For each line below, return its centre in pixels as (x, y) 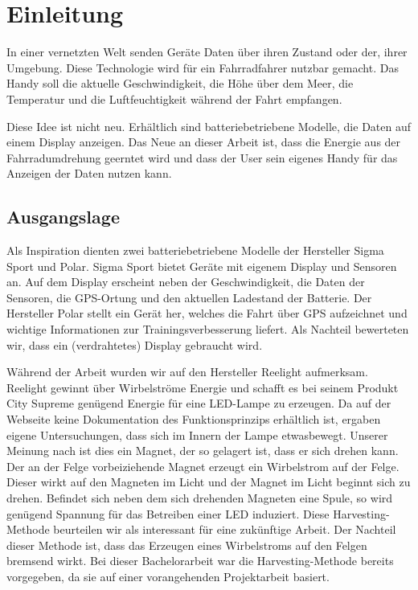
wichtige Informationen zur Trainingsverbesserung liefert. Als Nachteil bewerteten (208, 329)
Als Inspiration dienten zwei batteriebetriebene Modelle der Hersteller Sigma (195, 250)
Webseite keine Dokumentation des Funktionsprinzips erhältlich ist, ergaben (194, 419)
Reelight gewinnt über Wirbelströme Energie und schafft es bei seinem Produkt (203, 387)
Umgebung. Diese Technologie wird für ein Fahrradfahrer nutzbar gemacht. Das (203, 67)
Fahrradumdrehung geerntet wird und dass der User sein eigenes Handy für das (202, 157)
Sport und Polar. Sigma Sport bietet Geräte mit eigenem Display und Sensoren (202, 266)
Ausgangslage (63, 217)
